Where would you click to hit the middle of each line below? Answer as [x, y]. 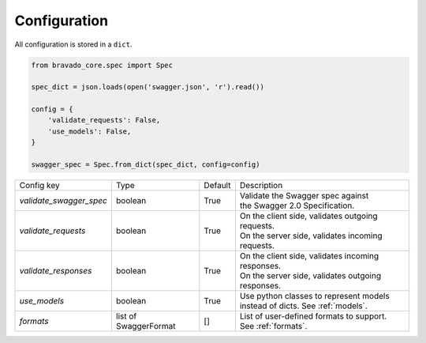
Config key [40, 186]
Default [217, 186]
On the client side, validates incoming [309, 256]
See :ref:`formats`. [273, 326]
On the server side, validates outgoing [310, 276]
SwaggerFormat [146, 326]
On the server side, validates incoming [311, 236]
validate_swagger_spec [64, 201]
